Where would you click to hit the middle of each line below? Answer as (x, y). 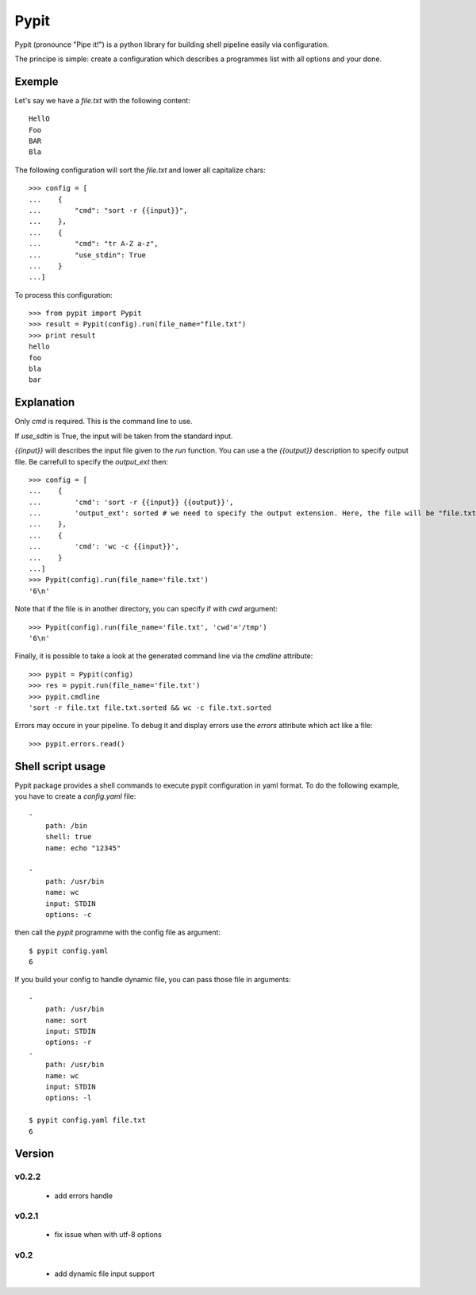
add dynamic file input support (104, 1274)
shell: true (68, 837)
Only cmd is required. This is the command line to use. (104, 422)
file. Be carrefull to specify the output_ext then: (92, 461)
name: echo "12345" (83, 848)
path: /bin (66, 825)
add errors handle (84, 1196)
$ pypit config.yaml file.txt (88, 1120)
